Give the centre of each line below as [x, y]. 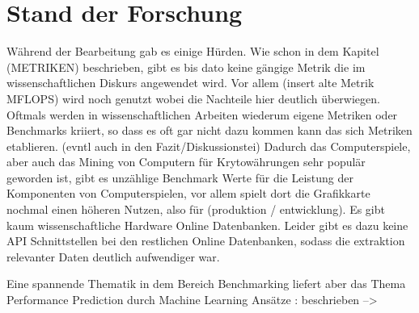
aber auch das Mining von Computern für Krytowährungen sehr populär [186, 162]
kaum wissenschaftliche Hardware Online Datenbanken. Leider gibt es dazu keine [207, 225]
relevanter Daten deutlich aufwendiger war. [113, 256]
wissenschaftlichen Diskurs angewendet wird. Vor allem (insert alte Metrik [190, 83]
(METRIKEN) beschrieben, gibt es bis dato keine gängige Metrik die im [186, 67]
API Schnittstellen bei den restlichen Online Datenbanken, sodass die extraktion [206, 241]
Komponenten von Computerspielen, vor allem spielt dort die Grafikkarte [188, 193]
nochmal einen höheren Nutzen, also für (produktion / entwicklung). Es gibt [196, 209]
